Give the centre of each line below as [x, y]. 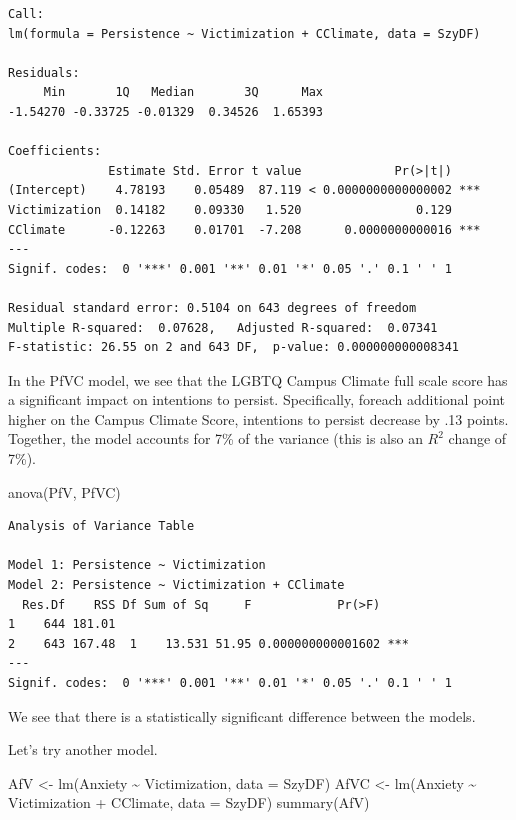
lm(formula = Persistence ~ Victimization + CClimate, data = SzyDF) [244, 33]
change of [477, 438]
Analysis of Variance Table [101, 526]
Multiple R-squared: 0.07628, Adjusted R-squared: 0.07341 [223, 327]
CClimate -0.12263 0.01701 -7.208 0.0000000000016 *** [244, 229]
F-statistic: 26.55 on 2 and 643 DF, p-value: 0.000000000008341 [234, 347]
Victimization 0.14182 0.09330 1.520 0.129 [230, 209]
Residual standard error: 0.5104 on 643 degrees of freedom [212, 307]
